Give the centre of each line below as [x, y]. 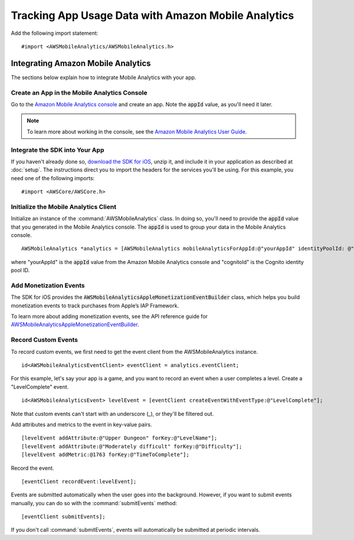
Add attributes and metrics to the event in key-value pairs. [81, 424]
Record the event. [32, 468]
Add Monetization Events [48, 285]
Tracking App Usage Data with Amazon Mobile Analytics [153, 15]
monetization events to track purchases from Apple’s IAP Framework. [95, 305]
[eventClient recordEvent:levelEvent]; [79, 481]
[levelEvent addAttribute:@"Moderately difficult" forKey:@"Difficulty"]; [132, 446]
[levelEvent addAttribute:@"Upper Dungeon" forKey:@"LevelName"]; [119, 438]
